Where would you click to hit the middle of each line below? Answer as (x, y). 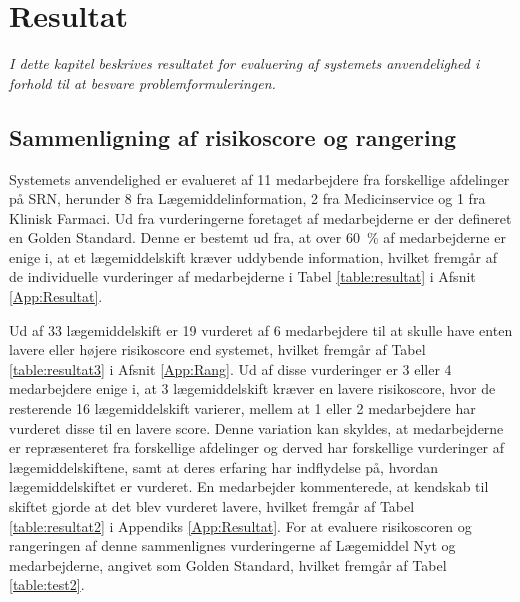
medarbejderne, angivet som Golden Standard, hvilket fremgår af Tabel (228, 564)
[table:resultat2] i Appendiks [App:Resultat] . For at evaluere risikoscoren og (240, 525)
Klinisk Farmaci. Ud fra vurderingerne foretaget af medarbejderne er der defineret (260, 217)
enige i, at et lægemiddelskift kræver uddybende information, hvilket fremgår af (253, 256)
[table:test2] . (47, 584)
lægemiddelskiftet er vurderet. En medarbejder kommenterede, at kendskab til (249, 486)
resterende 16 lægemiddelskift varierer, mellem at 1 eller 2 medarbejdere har (242, 408)
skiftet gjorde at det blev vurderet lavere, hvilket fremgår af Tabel (212, 506)
